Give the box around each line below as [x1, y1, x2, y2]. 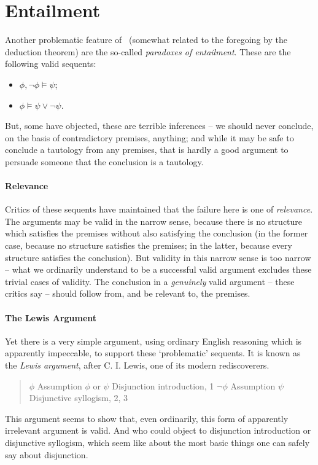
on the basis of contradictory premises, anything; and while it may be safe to [5, 131, 294, 144]
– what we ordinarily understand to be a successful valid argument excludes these [5, 263, 312, 276]
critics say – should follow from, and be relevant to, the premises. [5, 287, 250, 300]
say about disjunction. [5, 448, 88, 461]
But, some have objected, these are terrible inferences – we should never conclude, [5, 119, 314, 132]
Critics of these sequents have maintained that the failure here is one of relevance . [5, 203, 313, 216]
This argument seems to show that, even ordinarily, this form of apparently [5, 412, 289, 424]
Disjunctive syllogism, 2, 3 [29, 391, 128, 404]
